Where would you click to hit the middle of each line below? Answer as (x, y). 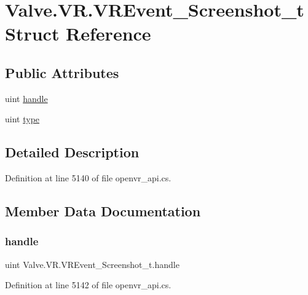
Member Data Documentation (103, 211)
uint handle (26, 98)
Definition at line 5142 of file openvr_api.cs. (88, 285)
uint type (22, 119)
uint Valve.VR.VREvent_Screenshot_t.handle (92, 264)
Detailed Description (72, 152)
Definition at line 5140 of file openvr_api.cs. (88, 178)
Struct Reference (78, 33)
